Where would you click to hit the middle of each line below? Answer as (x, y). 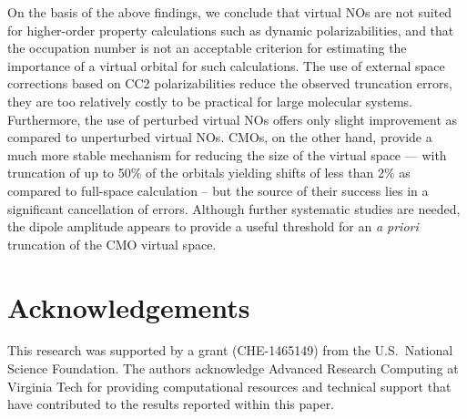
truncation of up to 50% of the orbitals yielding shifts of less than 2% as (209, 173)
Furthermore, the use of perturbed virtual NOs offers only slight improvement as (233, 119)
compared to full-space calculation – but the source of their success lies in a (218, 190)
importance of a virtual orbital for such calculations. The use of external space (226, 65)
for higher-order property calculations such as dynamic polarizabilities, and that (231, 30)
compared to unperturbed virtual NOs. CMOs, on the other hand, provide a (220, 137)
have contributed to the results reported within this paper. (171, 404)
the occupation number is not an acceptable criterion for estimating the (207, 48)
